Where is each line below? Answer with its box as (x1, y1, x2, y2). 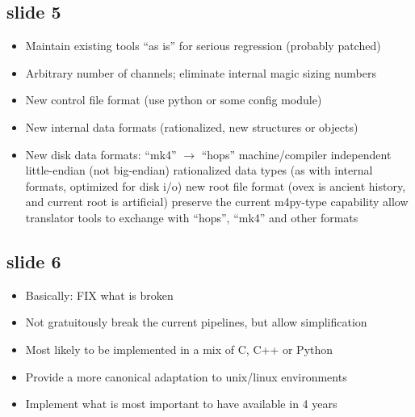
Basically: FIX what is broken (25, 286, 174, 303)
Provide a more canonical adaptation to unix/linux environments (25, 368, 347, 385)
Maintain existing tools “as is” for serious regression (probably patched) (25, 37, 381, 54)
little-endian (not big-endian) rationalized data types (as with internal (25, 162, 373, 179)
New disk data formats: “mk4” (25, 145, 177, 162)
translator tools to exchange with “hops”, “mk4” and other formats (25, 208, 358, 225)
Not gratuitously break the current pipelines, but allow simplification (25, 314, 367, 331)
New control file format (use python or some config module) (25, 91, 322, 108)
